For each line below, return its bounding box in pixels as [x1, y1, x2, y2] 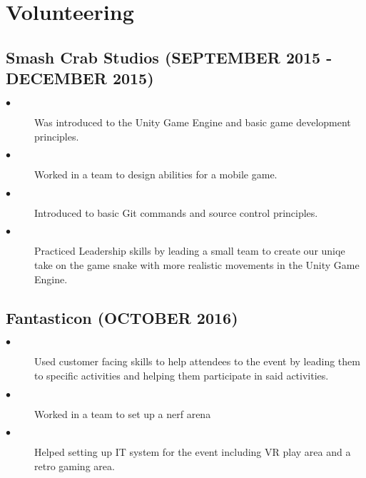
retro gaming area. [34, 458, 115, 473]
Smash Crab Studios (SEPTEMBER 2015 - [6, 46, 332, 68]
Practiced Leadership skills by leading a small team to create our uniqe [34, 243, 345, 258]
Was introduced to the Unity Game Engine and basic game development [34, 114, 351, 129]
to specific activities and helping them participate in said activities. [34, 367, 329, 382]
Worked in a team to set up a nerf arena [34, 406, 211, 421]
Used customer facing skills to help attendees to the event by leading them [34, 354, 360, 369]
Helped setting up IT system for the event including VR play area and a [34, 444, 351, 459]
